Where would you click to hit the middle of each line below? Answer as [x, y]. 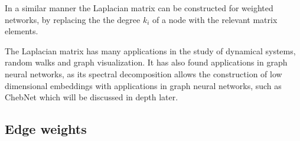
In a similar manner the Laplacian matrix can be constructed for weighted [139, 8]
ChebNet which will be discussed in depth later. [92, 97]
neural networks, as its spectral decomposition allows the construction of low [144, 73]
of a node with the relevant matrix [215, 19]
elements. [22, 31]
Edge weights [46, 129]
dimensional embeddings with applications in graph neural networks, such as [143, 85]
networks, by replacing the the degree [73, 19]
